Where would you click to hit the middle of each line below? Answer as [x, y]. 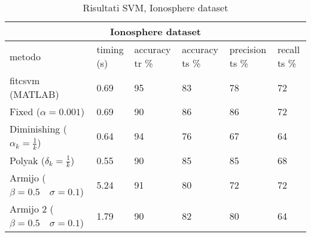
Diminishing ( [38, 129]
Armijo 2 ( [32, 209]
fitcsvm [25, 80]
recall [289, 49]
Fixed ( [25, 111]
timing [110, 49]
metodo [25, 56]
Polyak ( [27, 160]
